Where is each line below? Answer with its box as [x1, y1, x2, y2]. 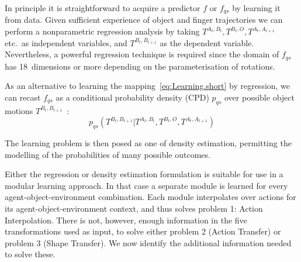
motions [5, 104, 33, 116]
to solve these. [5, 248, 56, 260]
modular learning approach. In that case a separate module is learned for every [5, 179, 288, 191]
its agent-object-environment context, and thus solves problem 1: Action [5, 202, 263, 215]
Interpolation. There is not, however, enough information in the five [5, 213, 247, 226]
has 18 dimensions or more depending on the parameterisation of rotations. [5, 60, 275, 72]
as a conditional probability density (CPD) [56, 91, 209, 103]
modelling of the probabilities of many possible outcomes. [5, 148, 210, 160]
